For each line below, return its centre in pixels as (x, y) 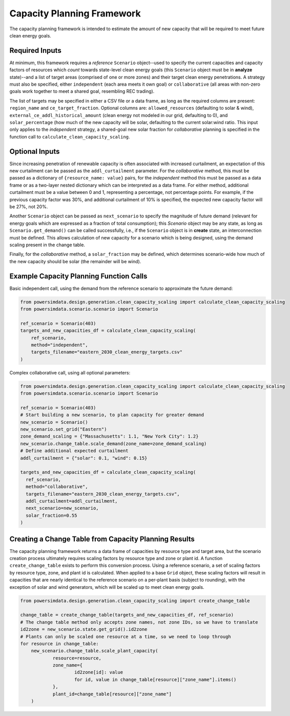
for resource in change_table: (60, 643)
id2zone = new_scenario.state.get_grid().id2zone (84, 629)
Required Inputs (35, 51)
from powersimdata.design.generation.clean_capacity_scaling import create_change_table (135, 601)
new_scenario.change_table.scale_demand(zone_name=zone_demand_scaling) (113, 443)
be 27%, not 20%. (29, 207)
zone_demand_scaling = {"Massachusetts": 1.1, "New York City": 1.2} (109, 436)
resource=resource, (77, 658)
